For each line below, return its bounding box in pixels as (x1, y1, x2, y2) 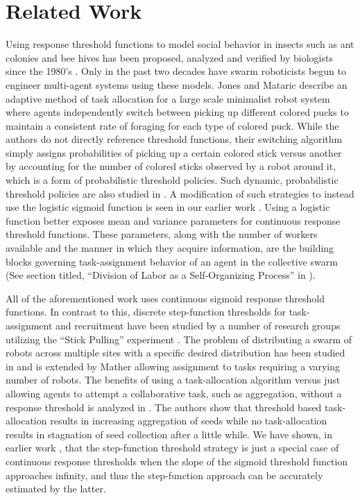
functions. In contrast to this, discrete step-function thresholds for (6, 304, 286, 319)
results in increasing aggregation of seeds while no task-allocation (50, 413, 327, 428)
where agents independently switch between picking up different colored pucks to (6, 105, 349, 119)
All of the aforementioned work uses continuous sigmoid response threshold (6, 291, 325, 305)
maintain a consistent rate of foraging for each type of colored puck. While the (6, 118, 339, 132)
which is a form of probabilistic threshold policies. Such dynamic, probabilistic (6, 173, 338, 187)
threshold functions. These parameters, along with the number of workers (6, 227, 318, 241)
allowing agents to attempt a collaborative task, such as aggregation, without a (6, 386, 342, 400)
